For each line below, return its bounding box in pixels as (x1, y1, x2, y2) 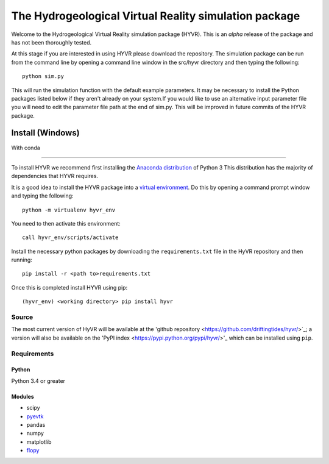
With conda (11, 144, 41, 151)
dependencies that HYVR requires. (11, 173, 99, 180)
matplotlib (26, 438, 52, 445)
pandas (26, 421, 46, 428)
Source (11, 313, 34, 321)
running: (11, 256, 33, 263)
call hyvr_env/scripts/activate (22, 234, 119, 241)
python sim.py (22, 73, 64, 80)
